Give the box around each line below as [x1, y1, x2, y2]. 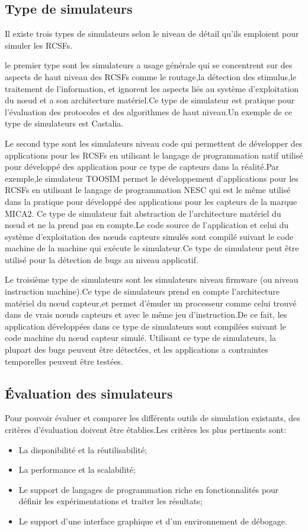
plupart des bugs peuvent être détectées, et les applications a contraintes [5, 343, 268, 356]
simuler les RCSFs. [5, 39, 73, 51]
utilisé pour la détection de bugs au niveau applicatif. [5, 253, 198, 265]
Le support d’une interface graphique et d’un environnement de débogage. [18, 515, 287, 527]
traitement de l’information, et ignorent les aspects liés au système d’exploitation [5, 82, 299, 94]
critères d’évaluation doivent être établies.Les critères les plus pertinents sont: [5, 423, 287, 436]
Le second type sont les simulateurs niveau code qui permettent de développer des [5, 137, 303, 149]
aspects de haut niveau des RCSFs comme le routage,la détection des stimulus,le [5, 70, 297, 83]
